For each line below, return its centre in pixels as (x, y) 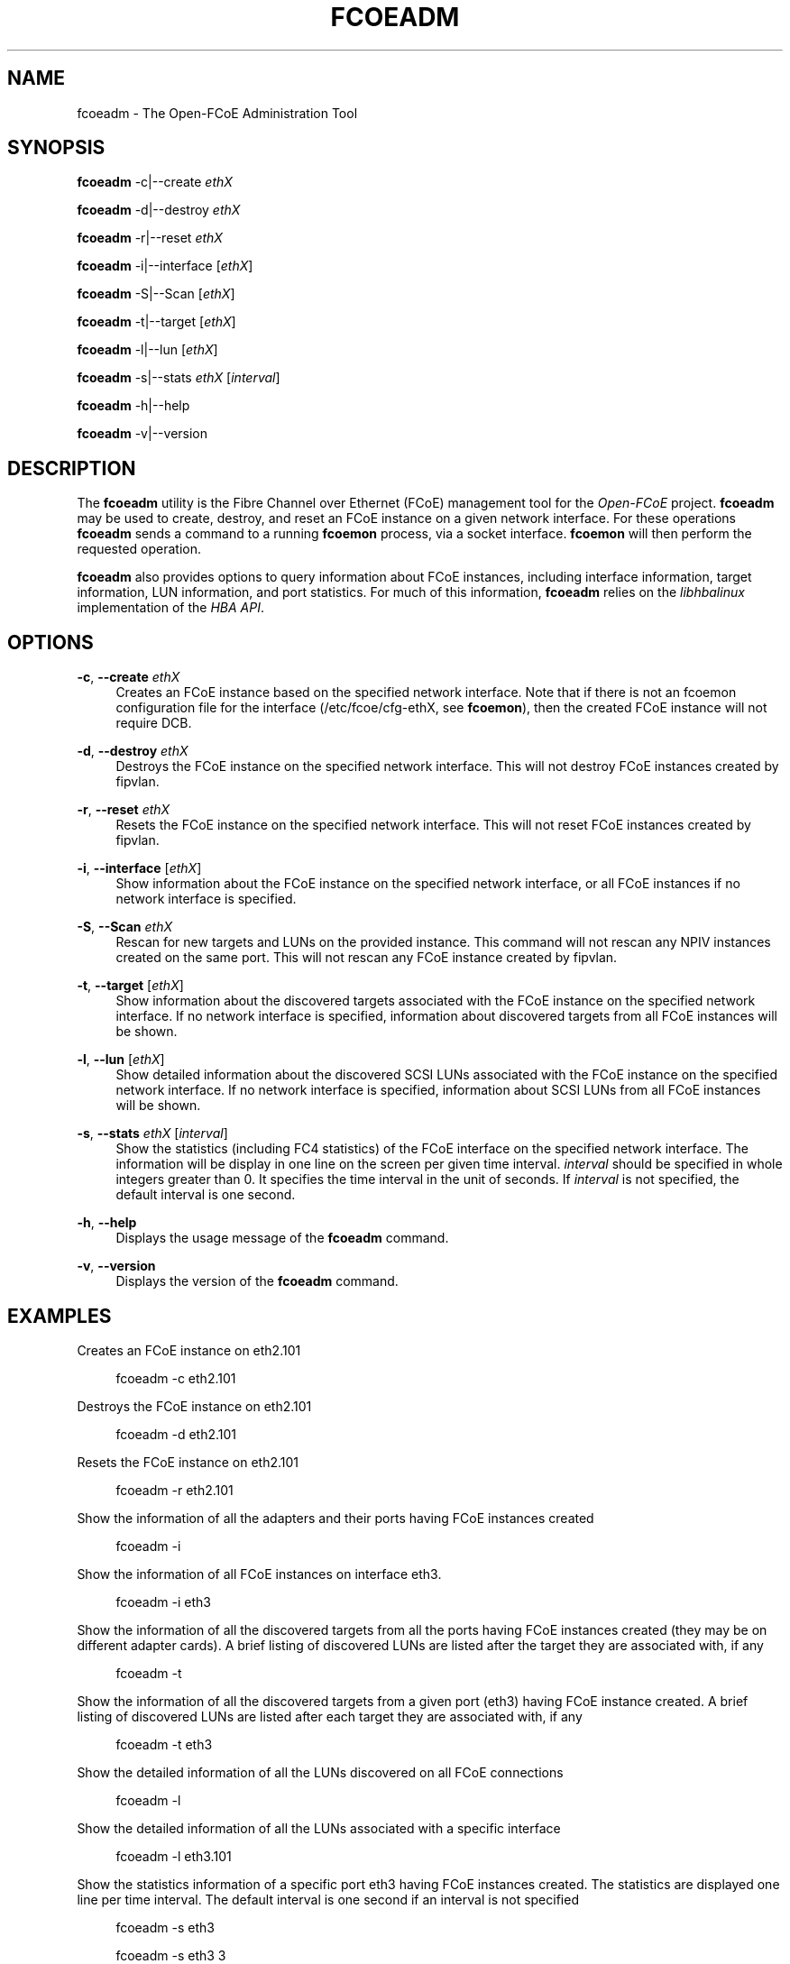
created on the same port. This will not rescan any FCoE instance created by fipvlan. (367, 958)
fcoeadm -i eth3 (163, 1601)
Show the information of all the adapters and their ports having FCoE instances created (335, 1518)
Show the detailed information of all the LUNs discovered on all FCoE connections (320, 1772)
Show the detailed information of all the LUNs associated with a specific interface (319, 1828)
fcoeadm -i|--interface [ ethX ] (165, 266)
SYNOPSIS (56, 148)
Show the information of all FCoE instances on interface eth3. (259, 1574)
